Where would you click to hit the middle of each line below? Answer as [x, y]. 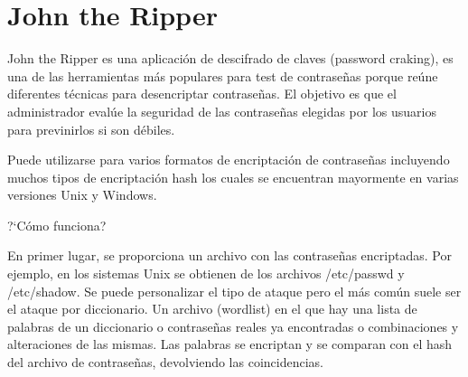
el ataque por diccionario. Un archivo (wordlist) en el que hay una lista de [212, 309]
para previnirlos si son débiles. [91, 129]
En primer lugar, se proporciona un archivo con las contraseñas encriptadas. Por [229, 255]
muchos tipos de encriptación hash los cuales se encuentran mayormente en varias [233, 177]
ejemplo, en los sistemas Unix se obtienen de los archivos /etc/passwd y [206, 273]
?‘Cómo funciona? [57, 225]
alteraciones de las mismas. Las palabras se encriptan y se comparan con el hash [230, 344]
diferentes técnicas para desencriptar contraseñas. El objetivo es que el [202, 94]
